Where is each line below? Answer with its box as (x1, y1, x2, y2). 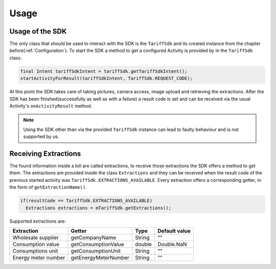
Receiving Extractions (9, 149, 81, 158)
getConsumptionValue (71, 240, 125, 248)
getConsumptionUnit (71, 247, 121, 254)
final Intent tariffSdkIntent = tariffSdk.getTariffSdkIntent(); (20, 68, 188, 74)
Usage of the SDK (9, 27, 67, 36)
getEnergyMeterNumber (71, 254, 130, 261)
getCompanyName (71, 234, 117, 241)
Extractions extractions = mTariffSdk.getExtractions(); (26, 205, 171, 211)
